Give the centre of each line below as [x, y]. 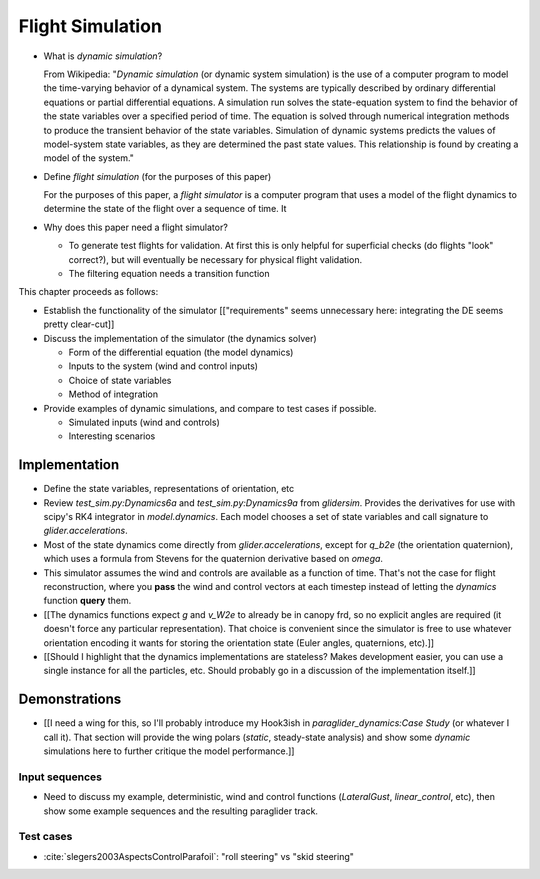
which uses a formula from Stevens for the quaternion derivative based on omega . [213, 559]
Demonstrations [70, 699]
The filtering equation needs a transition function [169, 274]
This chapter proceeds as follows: [88, 292]
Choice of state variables [120, 380]
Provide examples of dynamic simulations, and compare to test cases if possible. [210, 408]
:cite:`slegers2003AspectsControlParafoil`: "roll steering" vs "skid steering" [199, 856]
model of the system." [89, 158]
